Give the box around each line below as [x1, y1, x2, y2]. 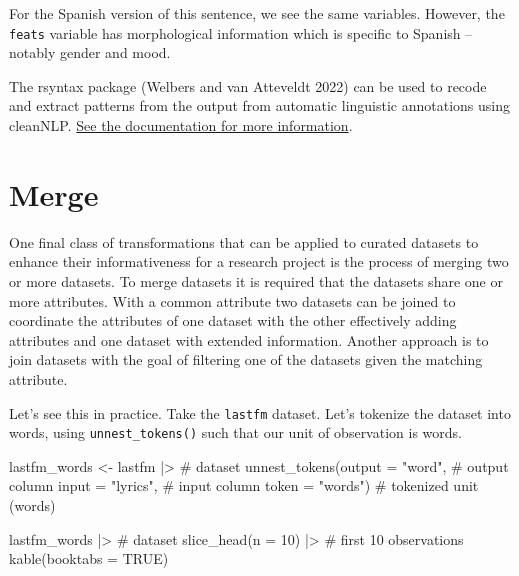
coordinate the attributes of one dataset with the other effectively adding [9, 310, 457, 331]
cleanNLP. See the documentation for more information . [9, 115, 353, 136]
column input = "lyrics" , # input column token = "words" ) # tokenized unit [9, 475, 479, 496]
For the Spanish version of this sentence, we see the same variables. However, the [9, 3, 505, 23]
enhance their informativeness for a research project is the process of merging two [9, 251, 509, 272]
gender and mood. [59, 42, 171, 63]
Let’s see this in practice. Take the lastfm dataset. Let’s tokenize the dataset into [9, 402, 511, 423]
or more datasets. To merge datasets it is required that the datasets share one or [9, 270, 503, 291]
